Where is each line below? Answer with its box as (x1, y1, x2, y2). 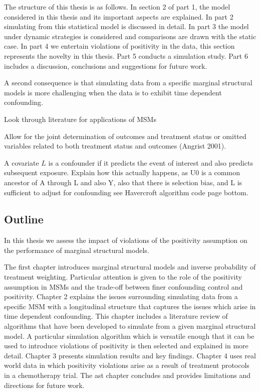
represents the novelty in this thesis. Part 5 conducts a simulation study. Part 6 (4, 50, 248, 61)
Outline (4, 211, 44, 227)
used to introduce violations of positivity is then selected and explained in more (4, 340, 248, 351)
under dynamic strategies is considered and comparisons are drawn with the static (4, 31, 256, 41)
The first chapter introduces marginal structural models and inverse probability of (4, 262, 256, 272)
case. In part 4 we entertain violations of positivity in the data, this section (4, 41, 235, 51)
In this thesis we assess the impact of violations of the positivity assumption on (4, 235, 247, 245)
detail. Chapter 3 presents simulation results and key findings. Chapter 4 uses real (4, 350, 256, 360)
